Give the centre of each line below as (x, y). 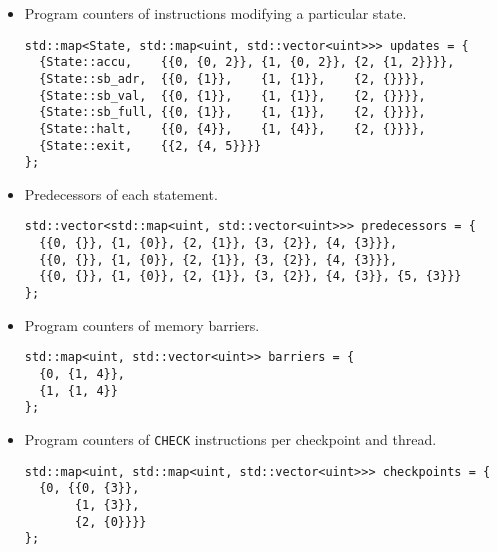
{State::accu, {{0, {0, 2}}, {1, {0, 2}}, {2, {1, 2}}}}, (247, 62)
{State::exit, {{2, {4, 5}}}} (150, 145)
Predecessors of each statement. (121, 193)
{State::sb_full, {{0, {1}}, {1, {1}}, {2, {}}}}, (232, 112)
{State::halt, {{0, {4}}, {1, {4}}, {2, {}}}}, (232, 128)
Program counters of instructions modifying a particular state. (215, 13)
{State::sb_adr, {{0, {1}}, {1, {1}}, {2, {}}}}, (232, 78)
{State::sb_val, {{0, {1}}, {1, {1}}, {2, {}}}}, (232, 95)
